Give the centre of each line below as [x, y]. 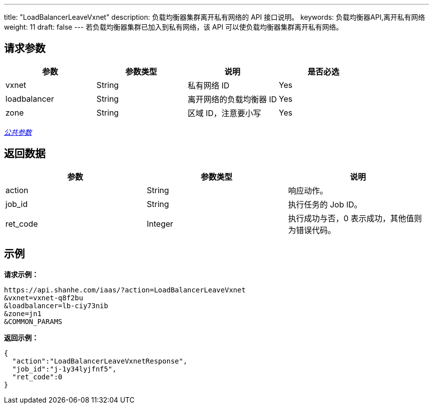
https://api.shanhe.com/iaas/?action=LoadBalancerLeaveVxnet [125, 290]
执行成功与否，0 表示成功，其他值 [351, 218]
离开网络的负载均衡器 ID [232, 99]
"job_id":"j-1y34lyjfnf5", [64, 369]
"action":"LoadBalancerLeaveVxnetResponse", [100, 361]
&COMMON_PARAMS [33, 321]
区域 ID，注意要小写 [224, 113]
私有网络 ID [209, 85]
